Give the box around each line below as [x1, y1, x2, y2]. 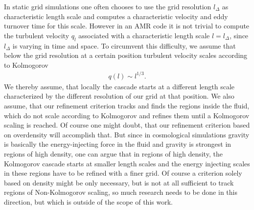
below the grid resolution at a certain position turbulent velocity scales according [4, 50, 248, 60]
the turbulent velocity [4, 30, 69, 40]
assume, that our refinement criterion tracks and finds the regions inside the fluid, [4, 101, 250, 111]
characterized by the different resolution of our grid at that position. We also [4, 91, 234, 101]
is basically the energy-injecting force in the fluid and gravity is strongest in [4, 139, 231, 149]
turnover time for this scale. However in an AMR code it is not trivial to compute [4, 21, 250, 31]
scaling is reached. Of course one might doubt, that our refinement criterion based [4, 120, 250, 130]
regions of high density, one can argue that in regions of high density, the [4, 149, 223, 159]
